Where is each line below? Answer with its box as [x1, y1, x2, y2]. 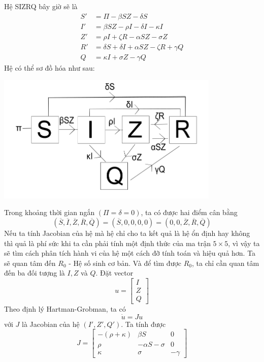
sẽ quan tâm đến [4, 257, 56, 268]
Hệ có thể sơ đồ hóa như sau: [4, 62, 95, 73]
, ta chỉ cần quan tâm [192, 257, 259, 268]
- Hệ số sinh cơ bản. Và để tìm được [69, 257, 182, 268]
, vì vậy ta [228, 237, 260, 248]
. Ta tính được [121, 318, 166, 329]
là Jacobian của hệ [22, 318, 80, 329]
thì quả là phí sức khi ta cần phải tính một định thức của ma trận [4, 237, 211, 248]
